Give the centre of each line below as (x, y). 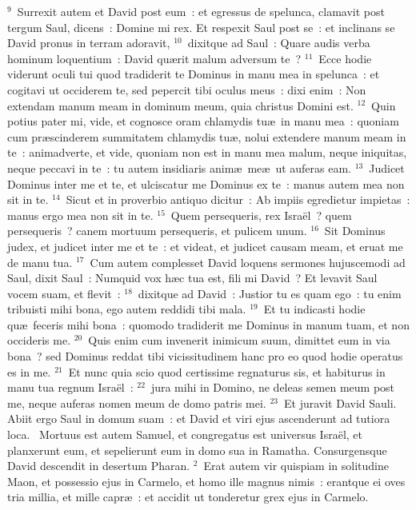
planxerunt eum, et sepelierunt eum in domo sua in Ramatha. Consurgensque (197, 450)
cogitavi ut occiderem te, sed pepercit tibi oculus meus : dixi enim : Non (187, 89)
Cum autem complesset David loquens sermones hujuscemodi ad (248, 262)
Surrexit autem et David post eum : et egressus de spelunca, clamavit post (201, 11)
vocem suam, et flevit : (64, 293)
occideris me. (39, 340)
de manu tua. (40, 262)
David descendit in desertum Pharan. (99, 466)
